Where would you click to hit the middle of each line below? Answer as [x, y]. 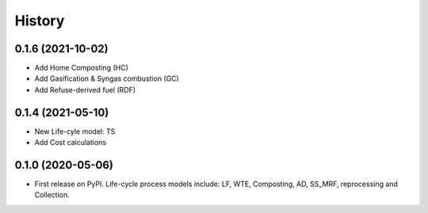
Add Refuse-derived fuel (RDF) [85, 89]
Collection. [52, 195]
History [40, 21]
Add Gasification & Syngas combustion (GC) [107, 78]
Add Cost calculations [71, 143]
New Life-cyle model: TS [75, 131]
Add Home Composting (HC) [81, 68]
